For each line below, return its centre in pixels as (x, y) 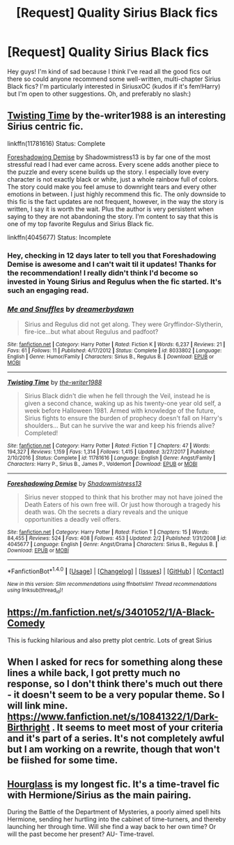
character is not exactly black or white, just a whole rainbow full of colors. (113, 179)
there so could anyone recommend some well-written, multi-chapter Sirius (114, 79)
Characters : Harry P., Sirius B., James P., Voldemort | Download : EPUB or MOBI (102, 464)
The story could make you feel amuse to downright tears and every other (112, 186)
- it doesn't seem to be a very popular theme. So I (116, 695)
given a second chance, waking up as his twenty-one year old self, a (123, 403)
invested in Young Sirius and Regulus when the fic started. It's (114, 281)
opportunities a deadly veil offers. (72, 519)
